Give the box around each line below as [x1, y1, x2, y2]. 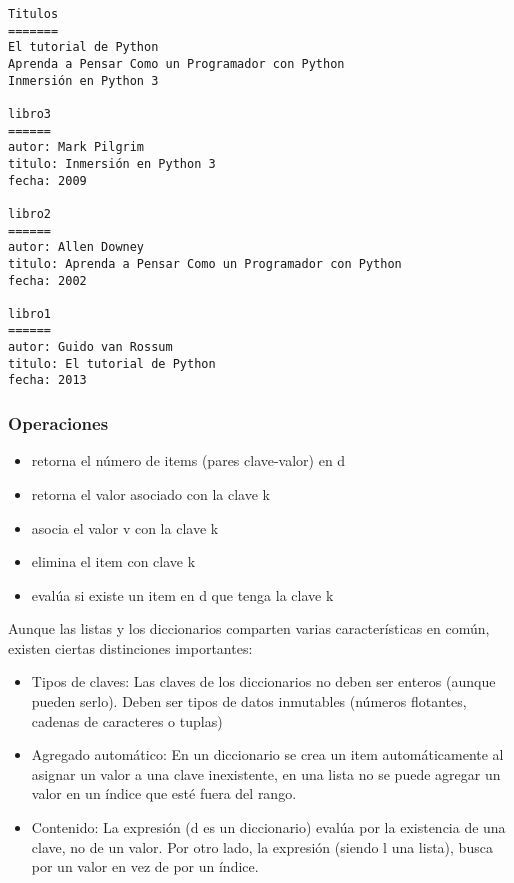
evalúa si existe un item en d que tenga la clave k [31, 584, 334, 605]
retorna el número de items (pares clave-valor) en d [31, 450, 346, 471]
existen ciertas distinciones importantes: [8, 637, 253, 658]
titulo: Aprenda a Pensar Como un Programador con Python [8, 256, 402, 271]
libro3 [8, 106, 51, 121]
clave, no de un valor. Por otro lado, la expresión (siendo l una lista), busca [31, 836, 493, 857]
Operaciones [8, 411, 109, 436]
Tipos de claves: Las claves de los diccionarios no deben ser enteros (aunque [31, 671, 496, 692]
